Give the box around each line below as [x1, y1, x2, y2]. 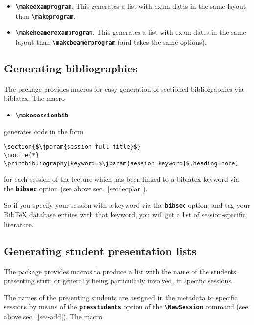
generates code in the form [4, 126, 84, 136]
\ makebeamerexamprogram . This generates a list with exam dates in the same [15, 27, 246, 37]
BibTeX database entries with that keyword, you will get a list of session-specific [4, 209, 246, 220]
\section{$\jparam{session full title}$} [4, 143, 141, 151]
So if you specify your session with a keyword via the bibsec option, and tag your [4, 200, 250, 210]
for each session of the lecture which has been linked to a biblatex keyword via [4, 174, 239, 184]
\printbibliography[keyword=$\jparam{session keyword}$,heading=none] [4, 160, 239, 167]
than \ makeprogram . [15, 10, 76, 21]
